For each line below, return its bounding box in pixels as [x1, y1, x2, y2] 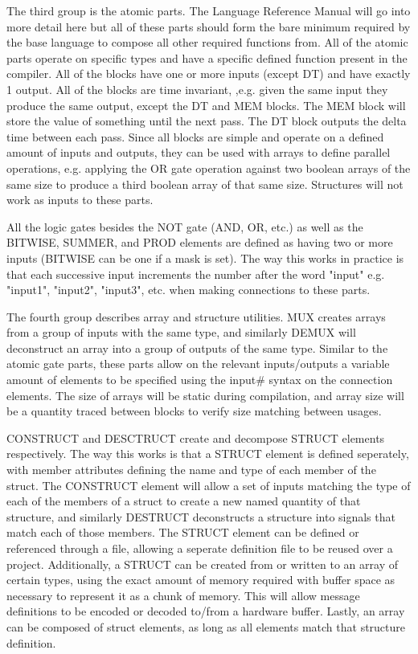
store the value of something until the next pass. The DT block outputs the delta [6, 112, 407, 129]
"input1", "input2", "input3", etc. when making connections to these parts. [6, 281, 371, 298]
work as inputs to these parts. [6, 191, 154, 208]
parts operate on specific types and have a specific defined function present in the [6, 49, 408, 66]
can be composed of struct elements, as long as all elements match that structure [6, 618, 406, 635]
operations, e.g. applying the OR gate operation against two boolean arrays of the [6, 159, 411, 176]
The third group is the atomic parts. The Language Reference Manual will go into [6, 2, 411, 18]
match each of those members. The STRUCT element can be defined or [6, 524, 359, 541]
